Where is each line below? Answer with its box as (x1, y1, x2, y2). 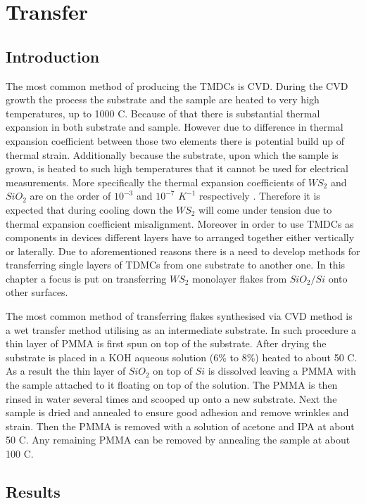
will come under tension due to (198, 202, 332, 217)
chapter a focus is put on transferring (6, 271, 167, 285)
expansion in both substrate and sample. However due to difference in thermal (6, 119, 343, 134)
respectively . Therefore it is (199, 188, 320, 203)
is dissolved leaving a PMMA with (208, 363, 356, 378)
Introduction (6, 45, 100, 67)
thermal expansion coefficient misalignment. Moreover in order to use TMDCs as (6, 216, 354, 231)
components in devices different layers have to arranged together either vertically (6, 230, 355, 245)
